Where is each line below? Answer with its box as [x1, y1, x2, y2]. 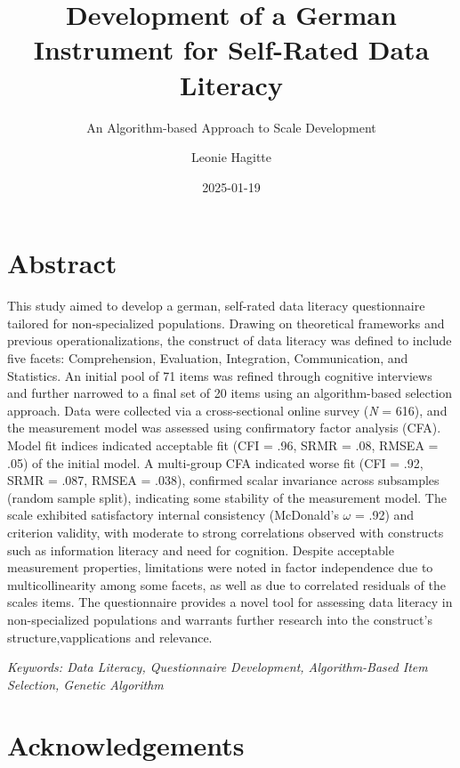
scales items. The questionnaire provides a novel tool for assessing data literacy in [7, 593, 453, 611]
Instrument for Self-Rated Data [33, 31, 430, 68]
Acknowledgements [7, 727, 245, 764]
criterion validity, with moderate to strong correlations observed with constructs [7, 522, 444, 541]
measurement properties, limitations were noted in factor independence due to [7, 558, 433, 577]
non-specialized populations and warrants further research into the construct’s [7, 610, 432, 628]
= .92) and [354, 505, 415, 524]
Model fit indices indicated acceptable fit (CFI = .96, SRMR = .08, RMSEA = [7, 435, 439, 454]
